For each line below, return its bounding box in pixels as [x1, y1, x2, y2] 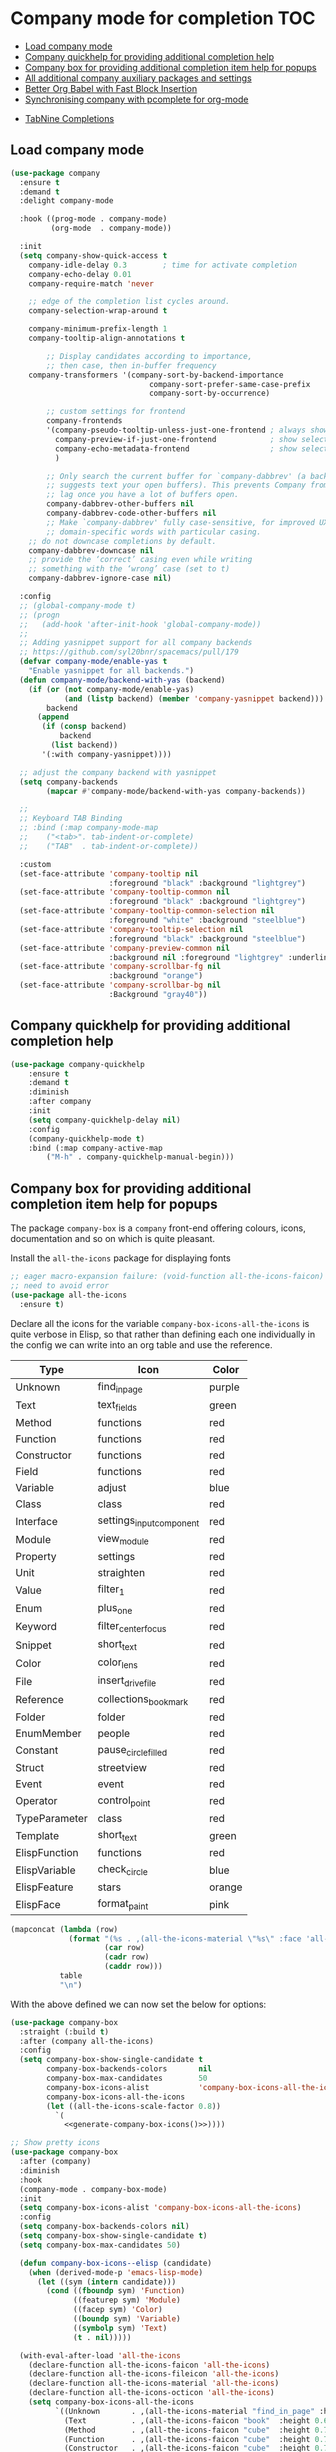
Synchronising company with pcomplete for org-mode [24, 93, 249, 105]
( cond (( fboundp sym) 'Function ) [46, 2286, 186, 2296]
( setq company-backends [19, 777, 118, 787]
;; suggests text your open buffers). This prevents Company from [46, 480, 329, 491]
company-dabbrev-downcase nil [28, 545, 155, 556]
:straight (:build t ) [19, 2027, 110, 2037]
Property [15, 1550, 57, 1564]
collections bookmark [97, 1692, 189, 1707]
